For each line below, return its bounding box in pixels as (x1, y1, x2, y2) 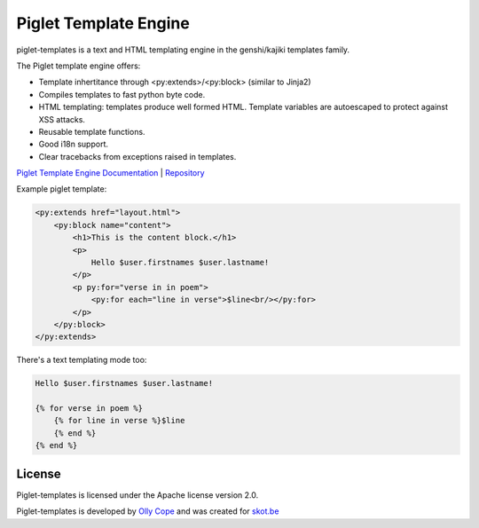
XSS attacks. (38, 114, 86, 124)
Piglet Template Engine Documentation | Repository (16, 168, 205, 178)
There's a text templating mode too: (16, 355, 147, 366)
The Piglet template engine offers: (16, 60, 141, 71)
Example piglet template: (16, 184, 107, 194)
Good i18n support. (38, 138, 109, 150)
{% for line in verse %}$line (53, 415, 185, 426)
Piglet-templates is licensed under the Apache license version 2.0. (16, 489, 259, 500)
